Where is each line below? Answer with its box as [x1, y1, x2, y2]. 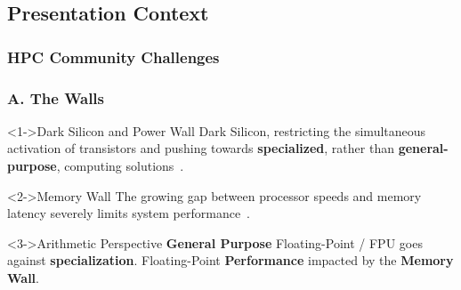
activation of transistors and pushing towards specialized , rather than [7, 139, 394, 157]
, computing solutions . [56, 157, 184, 175]
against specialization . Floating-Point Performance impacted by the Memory [7, 251, 454, 270]
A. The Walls [7, 86, 105, 109]
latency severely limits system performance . [7, 204, 251, 222]
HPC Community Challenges [7, 45, 220, 68]
